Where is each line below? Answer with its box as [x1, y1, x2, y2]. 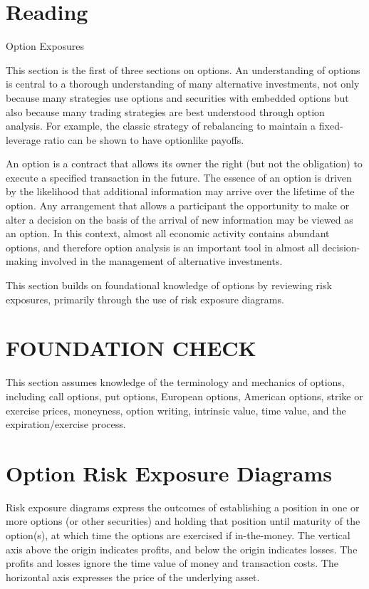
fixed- [318, 118, 343, 133]
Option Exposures [6, 38, 85, 53]
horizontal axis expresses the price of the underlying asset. [6, 569, 260, 584]
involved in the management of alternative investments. [41, 254, 283, 269]
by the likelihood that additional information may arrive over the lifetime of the [6, 184, 355, 199]
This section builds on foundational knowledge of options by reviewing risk [6, 278, 332, 293]
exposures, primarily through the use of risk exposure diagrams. [6, 291, 284, 306]
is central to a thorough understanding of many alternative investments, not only [6, 76, 360, 91]
